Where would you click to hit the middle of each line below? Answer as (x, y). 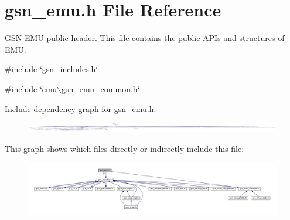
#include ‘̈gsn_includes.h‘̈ (52, 69)
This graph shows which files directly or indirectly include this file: (124, 148)
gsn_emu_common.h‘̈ (101, 88)
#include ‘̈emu (31, 88)
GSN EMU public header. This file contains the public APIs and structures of (145, 38)
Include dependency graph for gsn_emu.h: (81, 108)
